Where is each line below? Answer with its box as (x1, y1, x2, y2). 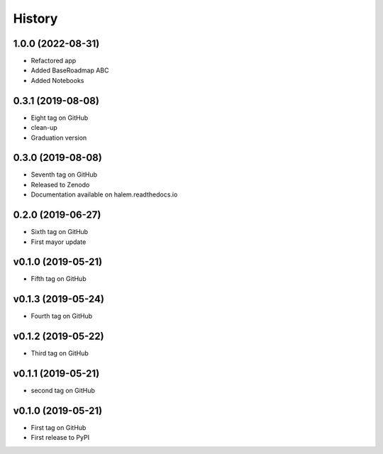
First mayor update (30, 238, 87, 246)
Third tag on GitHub (30, 349, 89, 358)
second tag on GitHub (30, 387, 96, 395)
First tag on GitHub (30, 423, 87, 432)
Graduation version (30, 133, 87, 142)
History (13, 11, 58, 26)
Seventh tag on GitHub (30, 170, 98, 179)
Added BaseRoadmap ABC (30, 66, 109, 74)
